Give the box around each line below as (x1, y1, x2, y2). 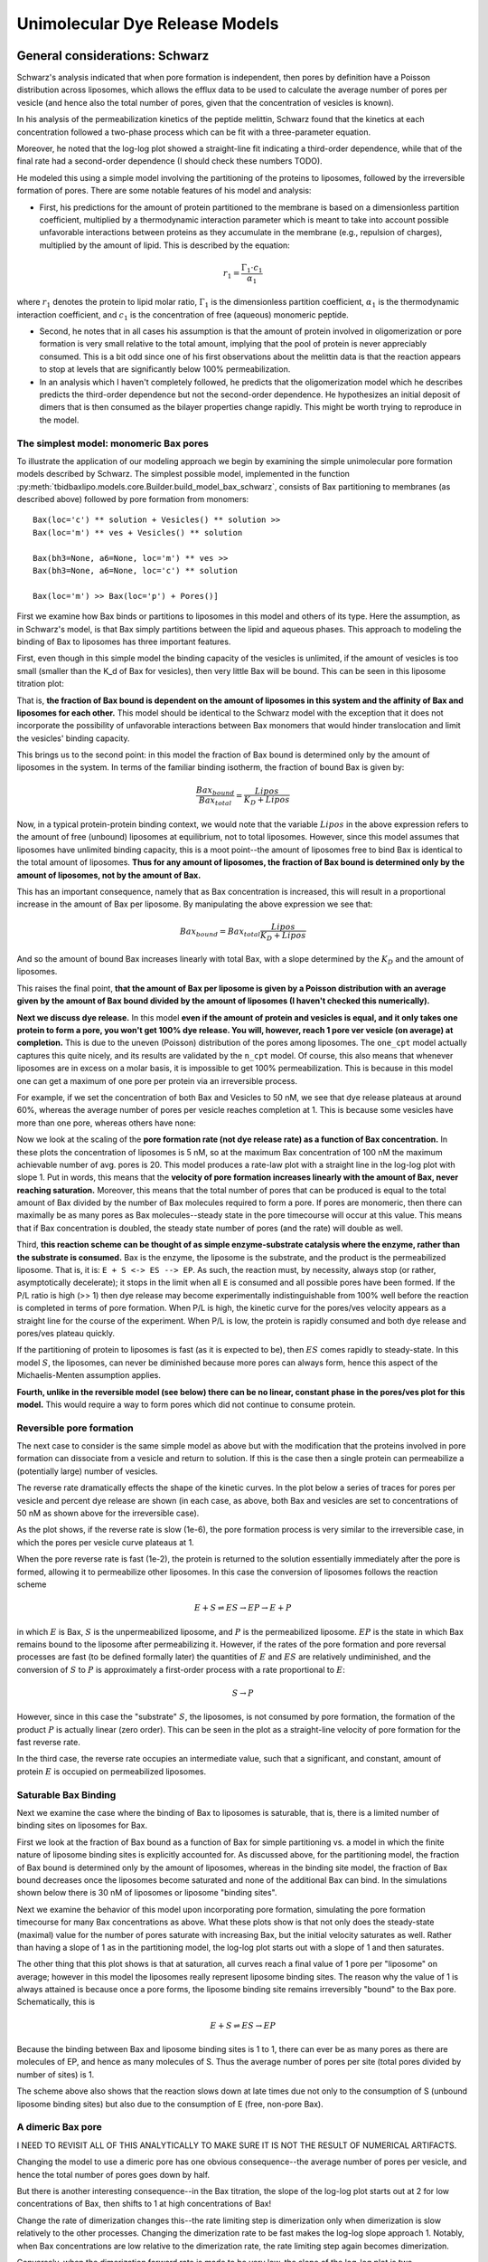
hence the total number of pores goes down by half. (16, 2169, 211, 2180)
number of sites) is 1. (16, 2068, 95, 2080)
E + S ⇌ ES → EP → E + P (193, 1602, 292, 1613)
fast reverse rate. (16, 1737, 80, 1748)
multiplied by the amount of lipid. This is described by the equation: (39, 240, 291, 251)
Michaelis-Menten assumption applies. (16, 1370, 162, 1381)
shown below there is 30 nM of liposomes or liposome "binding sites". (16, 1887, 277, 1898)
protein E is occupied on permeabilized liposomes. (16, 1765, 207, 1777)
